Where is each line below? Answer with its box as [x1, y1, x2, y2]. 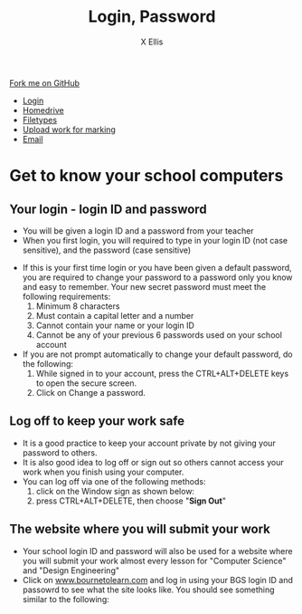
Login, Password [88, 6, 216, 27]
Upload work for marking [22, 124, 116, 135]
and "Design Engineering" [22, 564, 120, 576]
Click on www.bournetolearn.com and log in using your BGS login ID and [22, 574, 294, 585]
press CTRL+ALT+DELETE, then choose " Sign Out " [35, 495, 226, 506]
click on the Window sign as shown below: [35, 485, 195, 496]
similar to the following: [22, 593, 110, 604]
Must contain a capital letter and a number [35, 310, 194, 321]
